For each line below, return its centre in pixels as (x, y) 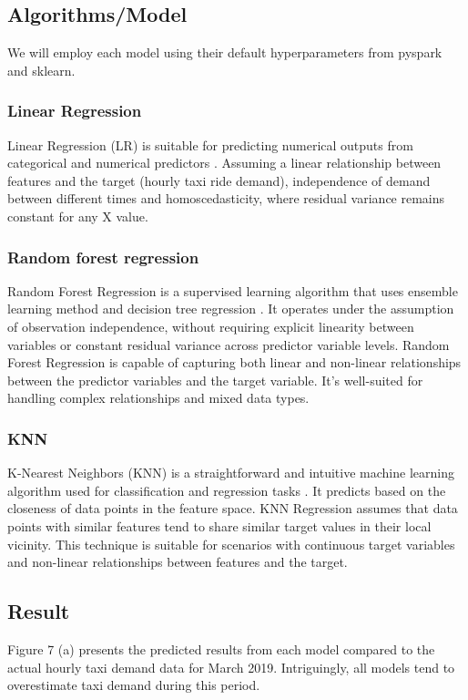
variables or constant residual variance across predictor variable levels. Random (229, 344)
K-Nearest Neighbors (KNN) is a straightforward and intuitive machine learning (231, 473)
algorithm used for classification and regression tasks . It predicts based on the (227, 490)
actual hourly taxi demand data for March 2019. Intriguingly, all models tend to (231, 667)
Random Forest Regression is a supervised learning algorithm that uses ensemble (233, 290)
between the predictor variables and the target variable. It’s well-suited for (215, 380)
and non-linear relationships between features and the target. (178, 562)
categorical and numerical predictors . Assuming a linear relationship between (224, 163)
